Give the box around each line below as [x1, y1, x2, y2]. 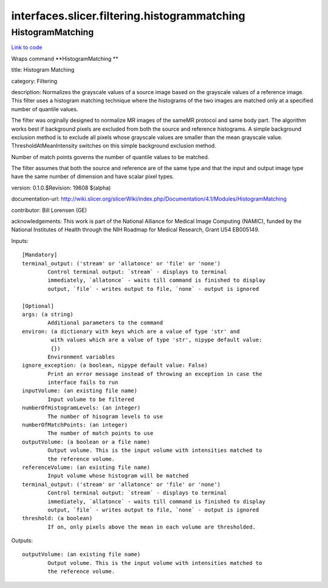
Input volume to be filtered [47, 395, 135, 403]
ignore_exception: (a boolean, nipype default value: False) [22, 362, 208, 369]
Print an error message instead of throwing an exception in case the [47, 371, 262, 377]
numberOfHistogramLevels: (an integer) [22, 405, 141, 411]
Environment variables [47, 353, 115, 360]
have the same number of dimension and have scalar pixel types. [11, 173, 174, 180]
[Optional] [22, 303, 55, 309]
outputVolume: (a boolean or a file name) [22, 438, 151, 445]
